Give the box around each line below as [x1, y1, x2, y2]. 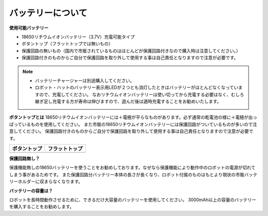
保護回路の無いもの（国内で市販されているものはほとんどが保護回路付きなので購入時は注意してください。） [21, 48, 241, 54]
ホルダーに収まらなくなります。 [17, 179, 83, 185]
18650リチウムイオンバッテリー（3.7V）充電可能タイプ [21, 34, 135, 40]
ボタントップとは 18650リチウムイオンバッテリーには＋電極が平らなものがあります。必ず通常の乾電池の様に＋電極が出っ [9, 114, 258, 120]
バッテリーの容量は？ [9, 188, 53, 194]
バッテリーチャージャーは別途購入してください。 [35, 77, 135, 83]
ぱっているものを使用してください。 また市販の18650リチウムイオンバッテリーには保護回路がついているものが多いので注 [9, 121, 258, 127]
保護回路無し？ [9, 155, 40, 161]
